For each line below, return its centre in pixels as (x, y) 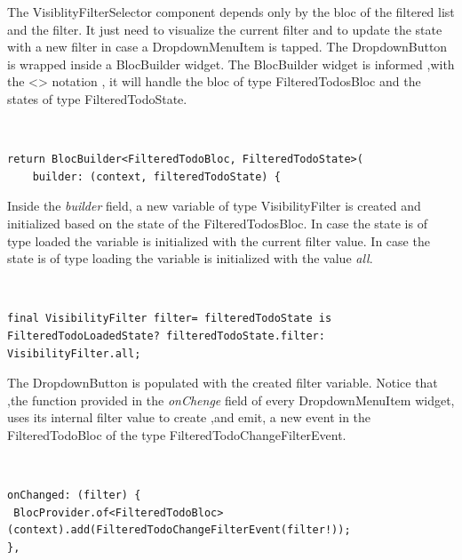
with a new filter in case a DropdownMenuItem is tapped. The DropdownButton (227, 47)
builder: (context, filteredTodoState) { (156, 176)
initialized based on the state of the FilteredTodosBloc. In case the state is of (217, 223)
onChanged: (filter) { (74, 496)
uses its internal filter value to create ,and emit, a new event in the (189, 417)
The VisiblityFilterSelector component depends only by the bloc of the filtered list (231, 12)
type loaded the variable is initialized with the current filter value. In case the (219, 240)
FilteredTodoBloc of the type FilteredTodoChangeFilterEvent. (177, 434)
